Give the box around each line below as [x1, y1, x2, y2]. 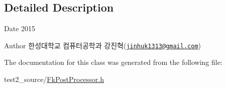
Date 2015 [4, 23, 36, 34]
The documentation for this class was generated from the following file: [4, 57, 222, 67]
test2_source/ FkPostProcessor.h [4, 74, 104, 84]
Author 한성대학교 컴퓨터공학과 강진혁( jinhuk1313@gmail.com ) [4, 40, 201, 50]
